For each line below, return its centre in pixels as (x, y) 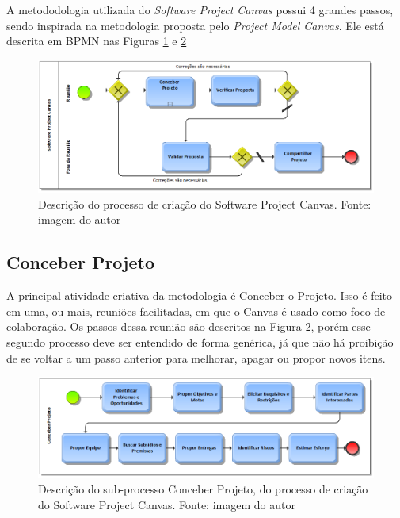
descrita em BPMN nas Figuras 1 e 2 (97, 41)
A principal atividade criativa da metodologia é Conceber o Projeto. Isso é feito (200, 295)
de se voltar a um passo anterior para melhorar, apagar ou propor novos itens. (196, 357)
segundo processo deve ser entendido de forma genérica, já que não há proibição (200, 342)
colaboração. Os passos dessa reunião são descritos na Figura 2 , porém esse (189, 326)
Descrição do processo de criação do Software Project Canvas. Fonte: (205, 203)
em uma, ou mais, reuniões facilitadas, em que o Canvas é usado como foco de (196, 311)
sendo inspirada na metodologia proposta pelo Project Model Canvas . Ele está (195, 25)
